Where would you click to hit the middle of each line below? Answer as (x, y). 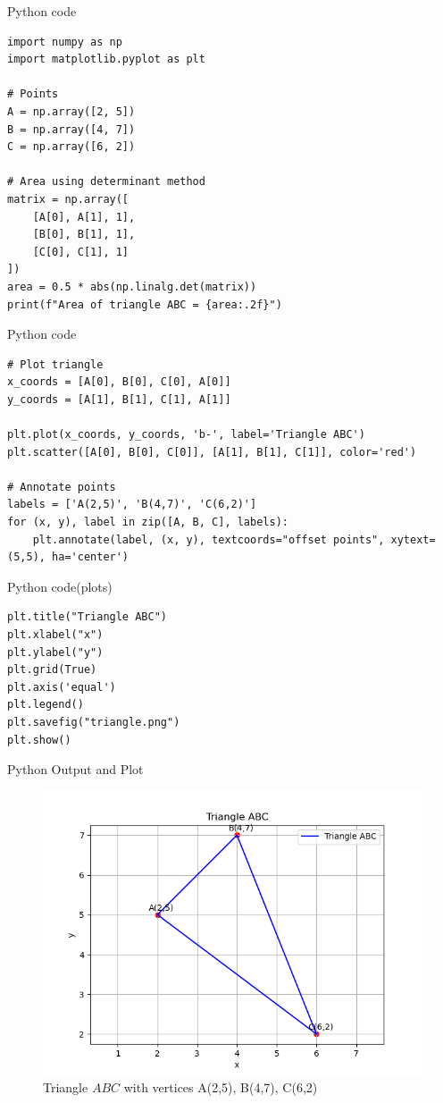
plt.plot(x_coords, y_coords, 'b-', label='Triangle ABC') (186, 435)
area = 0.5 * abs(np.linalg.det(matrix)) (132, 286)
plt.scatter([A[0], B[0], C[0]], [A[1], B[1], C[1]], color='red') (212, 452)
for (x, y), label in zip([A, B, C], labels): (148, 522)
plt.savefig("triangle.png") (94, 722)
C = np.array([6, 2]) (71, 147)
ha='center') (91, 557)
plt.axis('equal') (62, 687)
